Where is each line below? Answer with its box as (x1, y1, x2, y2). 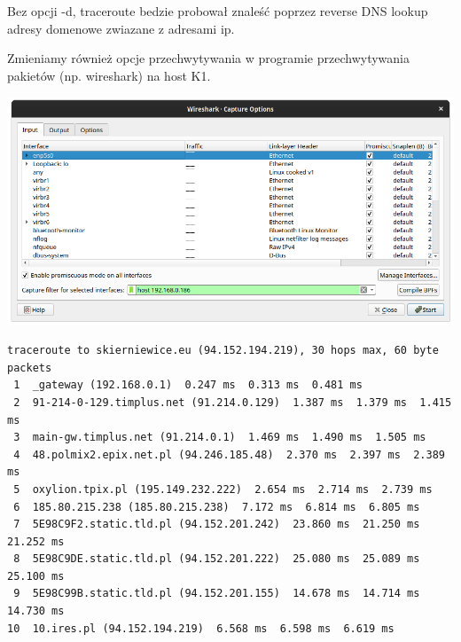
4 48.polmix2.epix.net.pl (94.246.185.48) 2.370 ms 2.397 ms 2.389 (13, 448, 445, 461)
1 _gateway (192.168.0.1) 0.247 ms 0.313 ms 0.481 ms (13, 379, 363, 392)
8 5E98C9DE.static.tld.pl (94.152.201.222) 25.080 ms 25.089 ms (13, 552, 420, 566)
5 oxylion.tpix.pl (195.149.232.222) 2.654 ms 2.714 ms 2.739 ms (13, 482, 433, 496)
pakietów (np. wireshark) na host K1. (7, 66, 211, 84)
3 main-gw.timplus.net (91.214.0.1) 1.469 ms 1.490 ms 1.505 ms (13, 431, 426, 444)
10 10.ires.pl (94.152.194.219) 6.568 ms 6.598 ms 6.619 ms (7, 622, 395, 635)
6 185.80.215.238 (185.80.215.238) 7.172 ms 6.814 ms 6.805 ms (13, 500, 420, 513)
